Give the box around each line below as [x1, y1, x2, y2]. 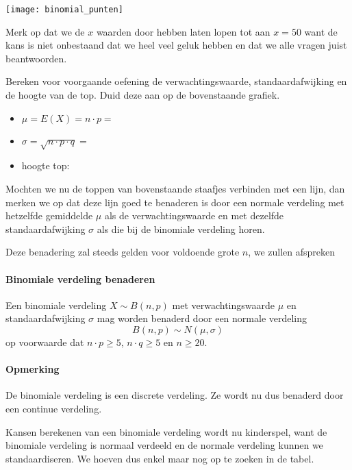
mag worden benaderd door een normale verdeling [97, 311, 307, 325]
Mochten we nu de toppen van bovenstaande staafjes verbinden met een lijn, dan [5, 181, 345, 195]
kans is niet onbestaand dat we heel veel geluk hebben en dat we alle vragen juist [5, 38, 347, 52]
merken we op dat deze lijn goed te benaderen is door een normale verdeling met [5, 195, 344, 209]
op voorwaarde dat [5, 334, 84, 349]
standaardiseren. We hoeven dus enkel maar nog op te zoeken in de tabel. [5, 451, 314, 465]
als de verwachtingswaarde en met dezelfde [104, 208, 284, 223]
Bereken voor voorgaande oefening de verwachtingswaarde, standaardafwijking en [5, 74, 347, 88]
